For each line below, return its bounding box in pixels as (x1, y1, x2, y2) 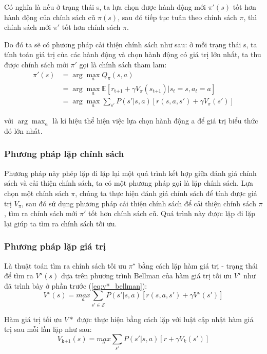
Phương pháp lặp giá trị (4, 240, 106, 253)
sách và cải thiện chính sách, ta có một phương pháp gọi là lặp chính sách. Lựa (4, 178, 253, 188)
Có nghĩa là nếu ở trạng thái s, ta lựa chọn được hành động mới (4, 2, 206, 12)
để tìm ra (4, 270, 33, 281)
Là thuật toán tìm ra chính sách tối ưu (4, 260, 126, 271)
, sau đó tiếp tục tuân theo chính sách (118, 11, 237, 22)
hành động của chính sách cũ (4, 11, 96, 22)
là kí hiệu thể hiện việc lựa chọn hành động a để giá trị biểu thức (52, 115, 258, 126)
